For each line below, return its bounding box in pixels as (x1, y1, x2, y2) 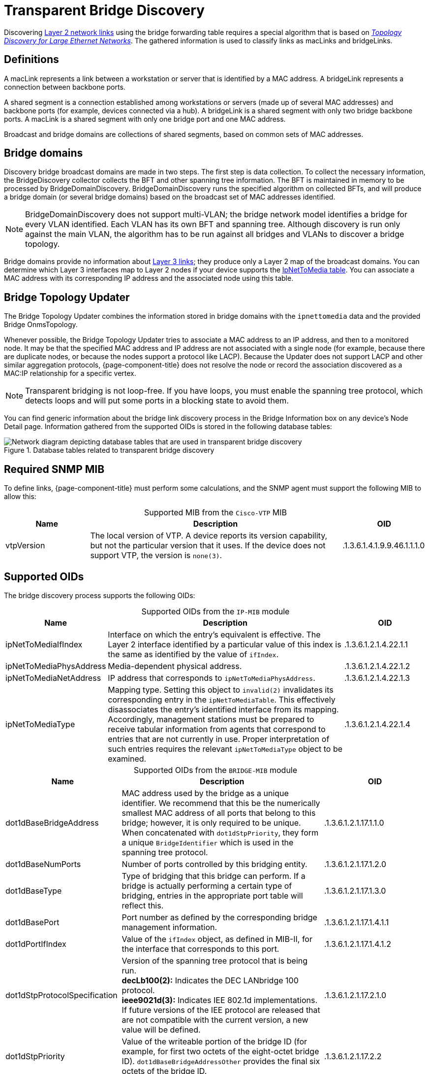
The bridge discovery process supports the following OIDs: (4, 591, 195, 600)
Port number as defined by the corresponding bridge (122, 912, 317, 922)
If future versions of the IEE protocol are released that (122, 1005, 320, 1015)
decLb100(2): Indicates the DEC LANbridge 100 (122, 975, 299, 985)
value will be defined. (122, 1024, 201, 1035)
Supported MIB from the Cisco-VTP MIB (144, 507, 287, 518)
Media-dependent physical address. (108, 661, 242, 671)
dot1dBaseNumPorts (5, 859, 81, 869)
